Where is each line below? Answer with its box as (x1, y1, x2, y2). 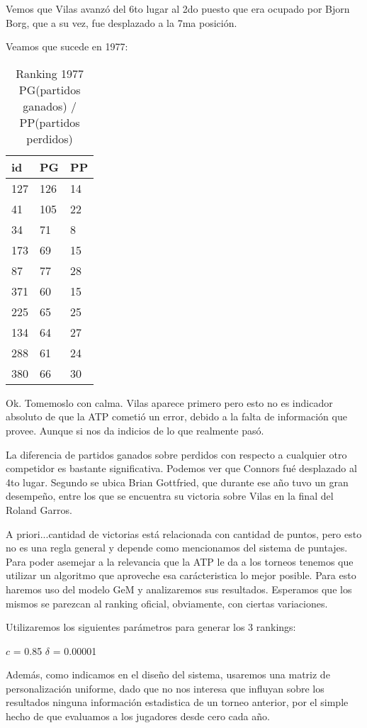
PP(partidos (19, 113, 80, 130)
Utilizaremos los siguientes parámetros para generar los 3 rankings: (6, 620, 296, 634)
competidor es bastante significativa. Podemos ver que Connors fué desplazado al (6, 461, 357, 476)
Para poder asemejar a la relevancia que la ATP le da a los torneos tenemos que (6, 554, 354, 569)
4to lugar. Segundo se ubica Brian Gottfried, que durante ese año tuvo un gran (6, 474, 349, 489)
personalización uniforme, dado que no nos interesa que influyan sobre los (6, 681, 324, 695)
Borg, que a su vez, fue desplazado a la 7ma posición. (6, 15, 237, 30)
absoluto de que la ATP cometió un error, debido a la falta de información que (6, 409, 347, 424)
